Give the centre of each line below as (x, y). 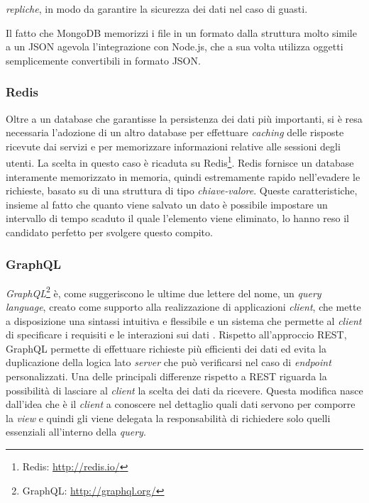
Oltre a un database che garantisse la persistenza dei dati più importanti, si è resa (184, 118)
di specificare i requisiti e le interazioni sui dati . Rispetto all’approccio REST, (176, 335)
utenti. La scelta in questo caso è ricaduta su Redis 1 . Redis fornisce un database (180, 162)
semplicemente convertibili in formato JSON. (103, 60)
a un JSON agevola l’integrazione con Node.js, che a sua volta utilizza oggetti (175, 46)
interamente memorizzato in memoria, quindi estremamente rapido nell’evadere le (183, 176)
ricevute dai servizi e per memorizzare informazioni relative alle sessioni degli (173, 146)
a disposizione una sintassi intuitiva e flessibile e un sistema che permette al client (184, 320)
